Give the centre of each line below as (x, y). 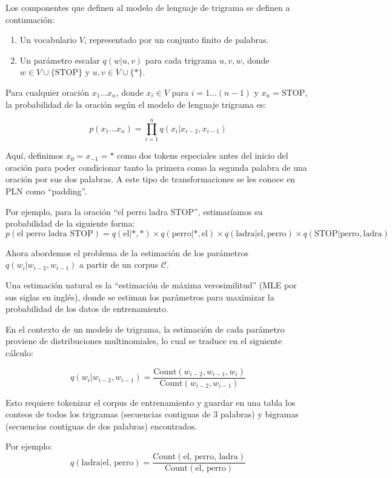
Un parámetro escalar (60, 60)
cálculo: (19, 353)
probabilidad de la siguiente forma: (70, 223)
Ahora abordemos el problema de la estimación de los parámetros (127, 252)
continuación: (30, 19)
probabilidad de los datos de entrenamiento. (87, 309)
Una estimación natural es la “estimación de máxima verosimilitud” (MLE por (151, 285)
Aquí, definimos (35, 155)
